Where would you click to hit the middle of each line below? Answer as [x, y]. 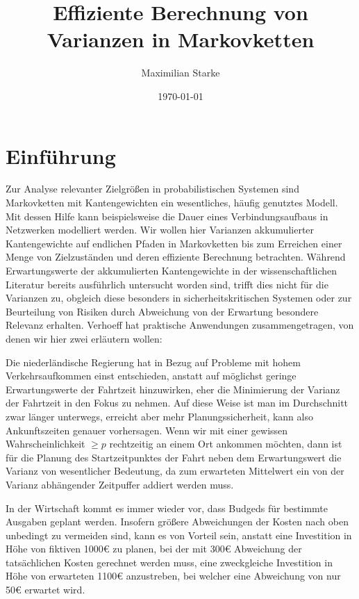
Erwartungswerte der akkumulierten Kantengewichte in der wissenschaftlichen [172, 270]
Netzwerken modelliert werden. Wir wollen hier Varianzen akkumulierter [160, 230]
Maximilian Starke [181, 73]
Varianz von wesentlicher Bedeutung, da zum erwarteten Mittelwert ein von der [175, 471]
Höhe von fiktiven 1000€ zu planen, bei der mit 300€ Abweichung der [154, 549]
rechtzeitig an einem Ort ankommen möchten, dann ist [226, 444]
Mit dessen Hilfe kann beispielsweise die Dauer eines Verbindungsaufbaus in [167, 216]
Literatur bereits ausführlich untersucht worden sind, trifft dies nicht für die [167, 284]
